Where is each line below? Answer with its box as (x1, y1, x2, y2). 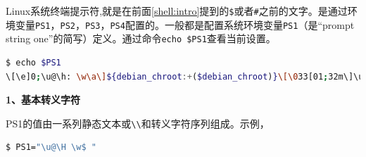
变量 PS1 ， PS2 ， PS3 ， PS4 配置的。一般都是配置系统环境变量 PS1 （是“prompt (15, 17, 355, 32)
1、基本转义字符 (6, 92, 81, 107)
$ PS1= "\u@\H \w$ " (6, 142, 96, 153)
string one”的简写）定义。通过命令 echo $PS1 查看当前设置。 (6, 31, 276, 46)
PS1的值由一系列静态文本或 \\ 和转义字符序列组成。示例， (6, 115, 270, 130)
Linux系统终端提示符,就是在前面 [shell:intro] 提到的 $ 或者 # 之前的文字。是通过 (6, 4, 348, 18)
